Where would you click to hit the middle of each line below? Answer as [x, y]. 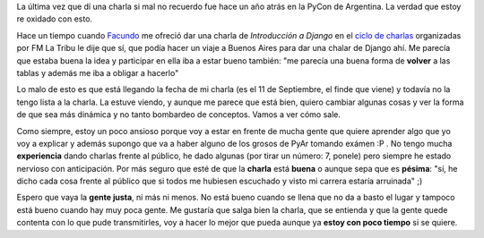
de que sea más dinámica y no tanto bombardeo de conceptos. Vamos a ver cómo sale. [178, 115]
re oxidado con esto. [55, 19]
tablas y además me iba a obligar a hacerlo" [98, 72]
